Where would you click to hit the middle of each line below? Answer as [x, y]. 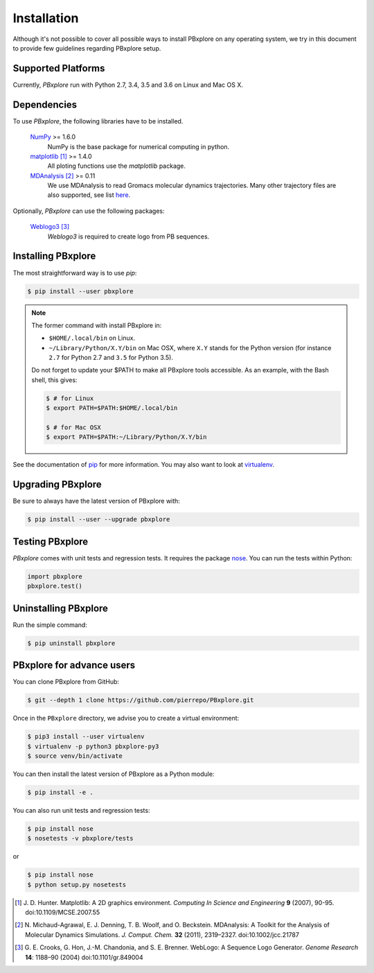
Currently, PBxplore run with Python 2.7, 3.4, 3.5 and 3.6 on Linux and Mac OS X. [128, 85]
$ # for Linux [70, 398]
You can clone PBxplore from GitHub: [66, 682]
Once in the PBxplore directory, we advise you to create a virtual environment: [126, 718]
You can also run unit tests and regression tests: [81, 810]
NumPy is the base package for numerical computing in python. [139, 146]
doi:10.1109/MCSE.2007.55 [63, 912]
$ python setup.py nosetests [77, 885]
